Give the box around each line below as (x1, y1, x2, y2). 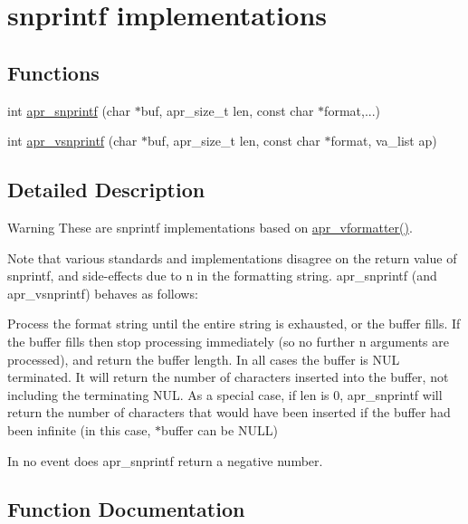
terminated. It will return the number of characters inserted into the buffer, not (7, 367, 449, 386)
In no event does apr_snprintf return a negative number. (7, 451, 323, 470)
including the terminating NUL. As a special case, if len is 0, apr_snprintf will (7, 385, 443, 404)
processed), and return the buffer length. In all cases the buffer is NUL (7, 349, 400, 368)
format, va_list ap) (330, 131, 437, 150)
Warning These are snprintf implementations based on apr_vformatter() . (7, 217, 413, 236)
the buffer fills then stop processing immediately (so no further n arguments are (7, 331, 449, 350)
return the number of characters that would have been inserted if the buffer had (7, 403, 451, 422)
